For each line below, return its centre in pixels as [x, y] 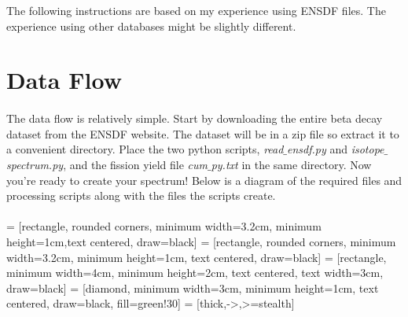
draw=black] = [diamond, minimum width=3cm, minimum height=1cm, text [193, 288]
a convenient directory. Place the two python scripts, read [145, 149]
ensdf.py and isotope [336, 149]
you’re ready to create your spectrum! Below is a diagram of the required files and [204, 180]
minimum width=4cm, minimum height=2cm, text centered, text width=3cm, [195, 273]
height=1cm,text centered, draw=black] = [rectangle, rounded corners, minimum [201, 241]
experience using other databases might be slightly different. [151, 26]
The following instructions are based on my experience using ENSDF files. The [196, 10]
